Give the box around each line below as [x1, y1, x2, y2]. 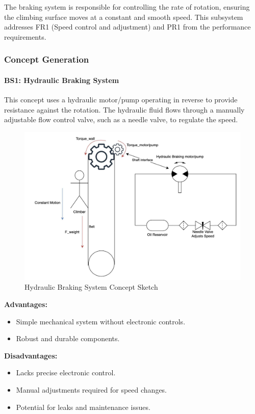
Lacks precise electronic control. [16, 367, 116, 378]
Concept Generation [4, 53, 89, 66]
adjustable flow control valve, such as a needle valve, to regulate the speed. [4, 114, 238, 125]
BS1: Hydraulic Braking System [4, 74, 119, 85]
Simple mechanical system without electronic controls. [16, 316, 186, 326]
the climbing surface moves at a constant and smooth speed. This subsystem [4, 11, 243, 22]
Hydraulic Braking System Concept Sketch [24, 282, 158, 292]
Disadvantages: [4, 350, 58, 361]
